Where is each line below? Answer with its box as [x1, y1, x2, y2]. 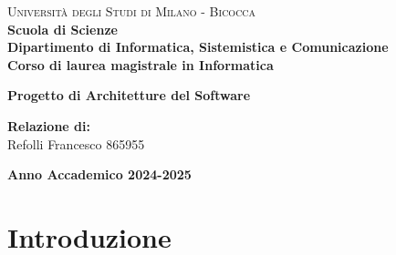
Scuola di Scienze [7, 19, 118, 38]
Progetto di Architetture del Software [7, 86, 251, 105]
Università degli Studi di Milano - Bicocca [7, 2, 256, 20]
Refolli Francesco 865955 [7, 134, 145, 153]
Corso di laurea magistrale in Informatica [7, 55, 274, 74]
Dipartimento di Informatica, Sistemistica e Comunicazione [7, 37, 389, 56]
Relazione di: [7, 116, 90, 135]
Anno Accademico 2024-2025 [7, 165, 192, 184]
